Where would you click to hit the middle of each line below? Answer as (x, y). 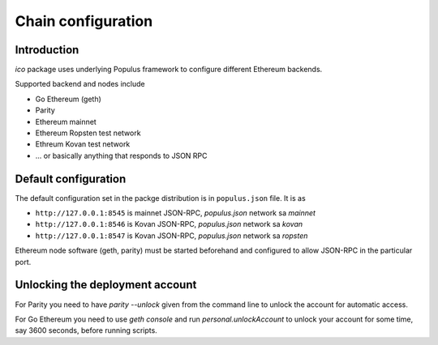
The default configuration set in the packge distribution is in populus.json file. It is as (160, 198)
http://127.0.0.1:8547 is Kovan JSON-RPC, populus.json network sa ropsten (172, 236)
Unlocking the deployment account (106, 285)
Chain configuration (84, 21)
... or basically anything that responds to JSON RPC (121, 155)
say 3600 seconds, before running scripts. (86, 330)
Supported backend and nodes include (80, 84)
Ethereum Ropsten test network (88, 133)
